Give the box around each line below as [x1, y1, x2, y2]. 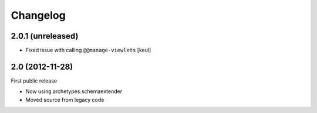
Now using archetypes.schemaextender [25, 88, 123, 95]
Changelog [11, 9, 66, 22]
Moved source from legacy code [25, 96, 104, 103]
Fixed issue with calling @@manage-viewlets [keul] [25, 47, 151, 54]
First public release [11, 77, 58, 84]
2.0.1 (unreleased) [11, 31, 79, 41]
